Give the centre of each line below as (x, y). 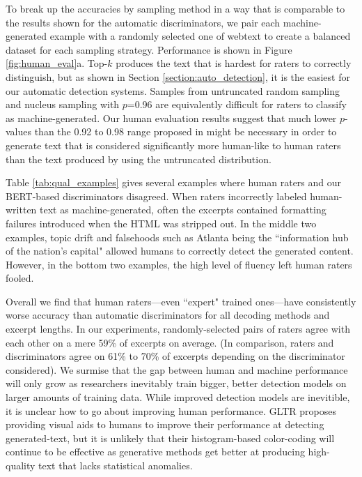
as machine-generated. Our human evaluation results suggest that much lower (171, 118)
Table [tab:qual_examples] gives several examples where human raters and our (174, 182)
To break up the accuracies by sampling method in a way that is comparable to (175, 8)
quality (21, 465)
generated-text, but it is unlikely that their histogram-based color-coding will (170, 438)
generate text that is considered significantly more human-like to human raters (173, 145)
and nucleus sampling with (63, 104)
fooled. (20, 278)
